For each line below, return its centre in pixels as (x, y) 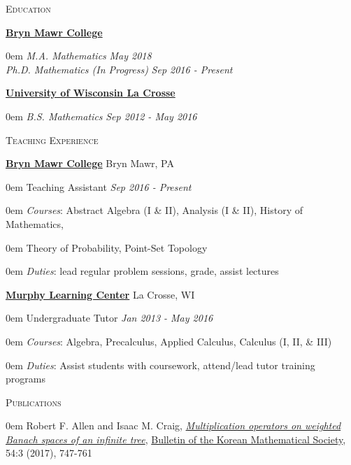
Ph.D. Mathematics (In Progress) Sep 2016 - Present (119, 69)
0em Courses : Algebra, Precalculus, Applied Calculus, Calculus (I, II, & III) (169, 341)
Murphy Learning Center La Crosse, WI (100, 294)
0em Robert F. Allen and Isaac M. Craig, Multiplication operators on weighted (173, 425)
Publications (34, 402)
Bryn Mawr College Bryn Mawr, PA (90, 163)
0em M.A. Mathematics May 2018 (79, 56)
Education (28, 8)
